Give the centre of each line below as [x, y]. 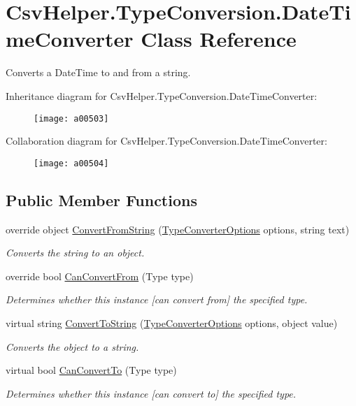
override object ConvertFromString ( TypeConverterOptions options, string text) [178, 229]
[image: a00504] [71, 163]
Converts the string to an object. [75, 253]
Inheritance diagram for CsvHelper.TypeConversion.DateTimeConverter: [162, 95]
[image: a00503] [71, 118]
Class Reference [219, 39]
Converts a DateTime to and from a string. [98, 72]
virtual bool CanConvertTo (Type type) [91, 370]
